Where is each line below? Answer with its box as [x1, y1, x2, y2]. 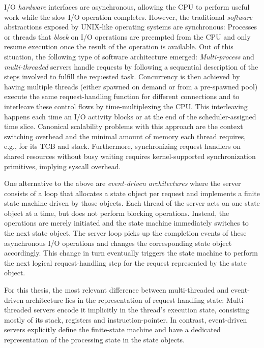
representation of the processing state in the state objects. [4, 334, 185, 344]
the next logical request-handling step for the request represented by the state [4, 257, 247, 268]
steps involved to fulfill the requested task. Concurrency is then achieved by [4, 71, 240, 82]
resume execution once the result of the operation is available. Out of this [4, 41, 233, 52]
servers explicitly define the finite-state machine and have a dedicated [4, 324, 221, 335]
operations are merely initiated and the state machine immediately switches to [4, 217, 249, 228]
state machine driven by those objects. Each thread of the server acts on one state [4, 198, 260, 208]
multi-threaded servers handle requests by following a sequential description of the [4, 61, 258, 72]
